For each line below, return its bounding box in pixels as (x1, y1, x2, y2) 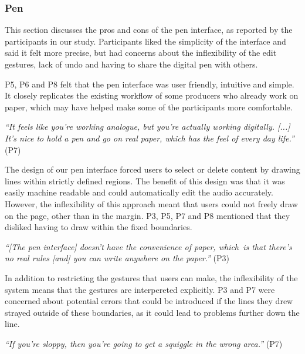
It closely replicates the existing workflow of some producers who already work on (5, 89, 299, 102)
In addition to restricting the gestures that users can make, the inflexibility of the (5, 271, 298, 284)
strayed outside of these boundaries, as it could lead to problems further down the (5, 306, 300, 318)
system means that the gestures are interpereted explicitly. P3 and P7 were (5, 283, 275, 295)
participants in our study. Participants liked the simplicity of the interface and (5, 35, 286, 47)
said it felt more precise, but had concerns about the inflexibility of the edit (5, 46, 277, 59)
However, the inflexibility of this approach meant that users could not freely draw (5, 197, 298, 210)
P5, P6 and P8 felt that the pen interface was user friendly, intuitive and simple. (5, 77, 294, 90)
